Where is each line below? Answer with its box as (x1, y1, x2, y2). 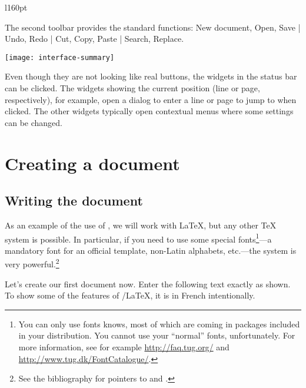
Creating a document (5, 151, 180, 175)
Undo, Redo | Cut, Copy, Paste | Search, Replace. (5, 32, 184, 45)
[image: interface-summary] (5, 53, 115, 62)
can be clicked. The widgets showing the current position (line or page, (5, 82, 260, 94)
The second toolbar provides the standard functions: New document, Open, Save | (5, 21, 301, 33)
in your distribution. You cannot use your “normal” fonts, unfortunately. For (18, 329, 295, 341)
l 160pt (5, 1, 28, 13)
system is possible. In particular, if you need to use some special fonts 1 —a (5, 231, 272, 245)
